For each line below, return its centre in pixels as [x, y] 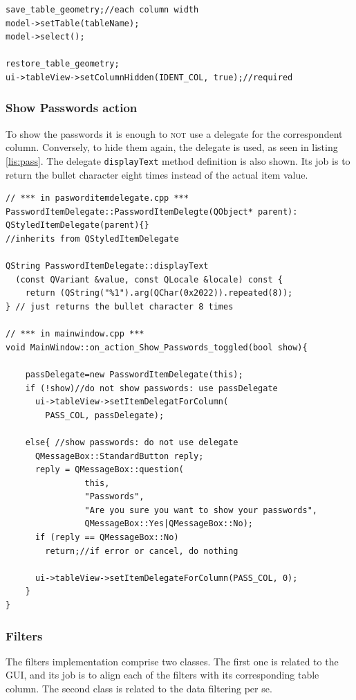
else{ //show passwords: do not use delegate [132, 442]
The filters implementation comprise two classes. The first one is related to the [172, 661]
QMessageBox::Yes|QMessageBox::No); [169, 524]
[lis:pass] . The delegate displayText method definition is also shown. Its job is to [178, 160]
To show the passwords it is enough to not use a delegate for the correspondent [174, 133]
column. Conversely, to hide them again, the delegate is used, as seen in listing [172, 147]
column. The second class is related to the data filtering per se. [139, 689]
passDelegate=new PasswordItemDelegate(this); [134, 374]
